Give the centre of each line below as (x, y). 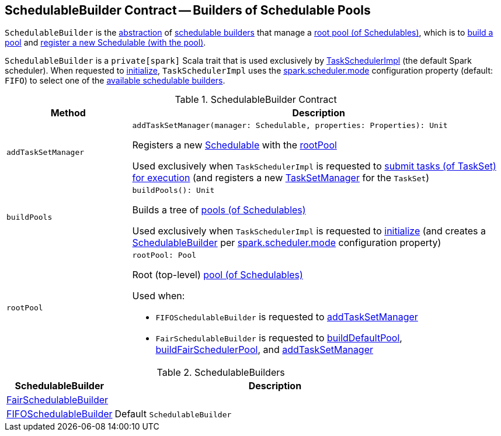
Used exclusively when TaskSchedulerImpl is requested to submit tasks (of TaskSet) (314, 166)
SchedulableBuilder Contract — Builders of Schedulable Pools (188, 10)
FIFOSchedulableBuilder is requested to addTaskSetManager (287, 317)
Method (68, 113)
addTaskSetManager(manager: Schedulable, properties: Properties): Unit (290, 126)
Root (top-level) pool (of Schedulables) (218, 275)
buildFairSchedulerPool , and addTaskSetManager (265, 350)
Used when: (159, 296)
